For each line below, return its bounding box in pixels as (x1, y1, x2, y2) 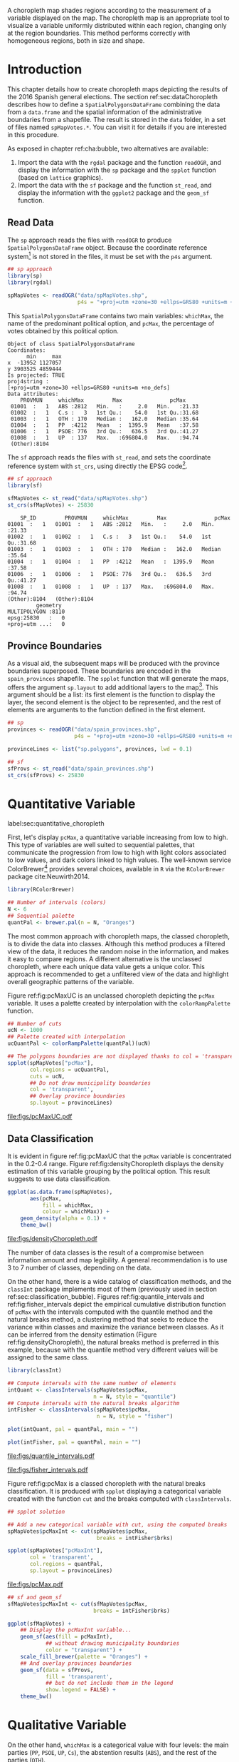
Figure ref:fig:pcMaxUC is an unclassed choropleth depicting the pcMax (7, 991, 215, 1000)
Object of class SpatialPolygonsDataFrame (7, 340, 135, 348)
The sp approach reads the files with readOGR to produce (7, 236, 172, 244)
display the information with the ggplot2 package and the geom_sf (17, 188, 210, 197)
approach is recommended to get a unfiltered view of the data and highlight (7, 970, 229, 978)
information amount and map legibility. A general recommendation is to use (7, 1256, 228, 1265)
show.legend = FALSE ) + (45, 1686, 116, 1693)
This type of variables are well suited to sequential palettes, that (7, 841, 195, 849)
